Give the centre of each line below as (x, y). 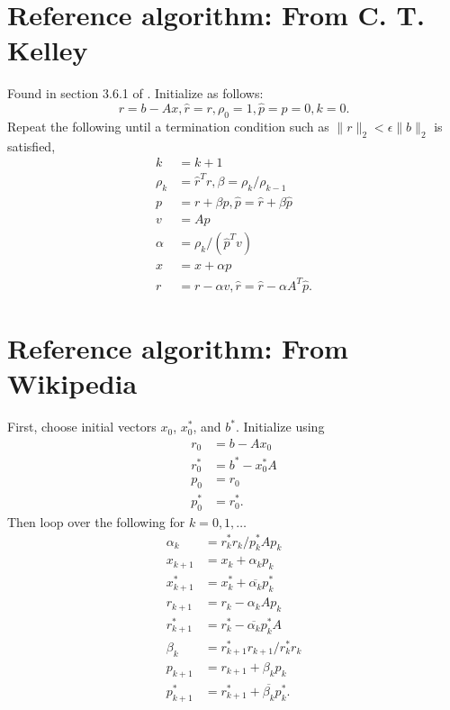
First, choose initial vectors (82, 427)
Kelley (48, 50)
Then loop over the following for (96, 521)
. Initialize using (280, 427)
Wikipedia (72, 383)
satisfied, (31, 146)
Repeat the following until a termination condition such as (168, 126)
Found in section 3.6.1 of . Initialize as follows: (135, 93)
